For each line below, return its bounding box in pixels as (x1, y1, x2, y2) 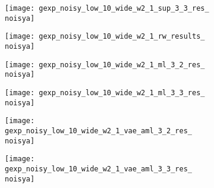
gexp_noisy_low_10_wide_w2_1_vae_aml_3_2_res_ (5, 126, 192, 135)
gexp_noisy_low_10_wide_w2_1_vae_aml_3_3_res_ (5, 164, 192, 173)
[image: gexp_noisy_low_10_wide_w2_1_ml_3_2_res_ (5, 60, 205, 69)
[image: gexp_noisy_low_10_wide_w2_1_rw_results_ (5, 32, 205, 41)
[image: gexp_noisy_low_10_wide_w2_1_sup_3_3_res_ (5, 4, 209, 12)
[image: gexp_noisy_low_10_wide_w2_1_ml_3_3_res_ (5, 88, 205, 97)
